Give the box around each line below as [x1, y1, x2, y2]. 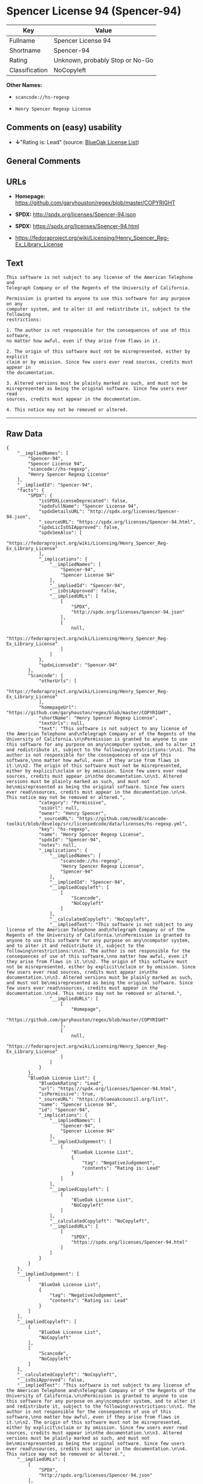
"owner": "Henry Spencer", [38, 810, 107, 816]
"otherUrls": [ [38, 678, 77, 684]
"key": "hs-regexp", [38, 826, 91, 832]
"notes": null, [38, 842, 77, 848]
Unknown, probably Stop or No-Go [53, 56, 154, 64]
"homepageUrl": [38, 704, 77, 711]
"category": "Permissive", [38, 799, 107, 806]
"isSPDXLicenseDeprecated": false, [38, 497, 129, 504]
